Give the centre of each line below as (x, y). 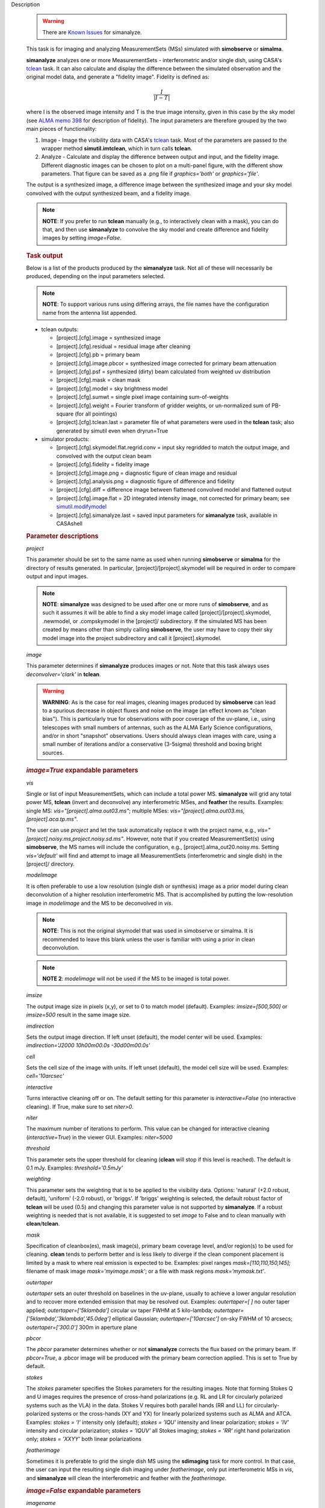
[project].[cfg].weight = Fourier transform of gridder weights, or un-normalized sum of (163, 405)
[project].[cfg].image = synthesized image (109, 338)
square (65, 414)
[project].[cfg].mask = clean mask (98, 380)
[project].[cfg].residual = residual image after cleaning (123, 346)
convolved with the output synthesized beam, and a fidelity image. (109, 193)
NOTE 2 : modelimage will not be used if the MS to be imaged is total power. (136, 978)
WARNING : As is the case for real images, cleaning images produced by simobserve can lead (159, 702)
